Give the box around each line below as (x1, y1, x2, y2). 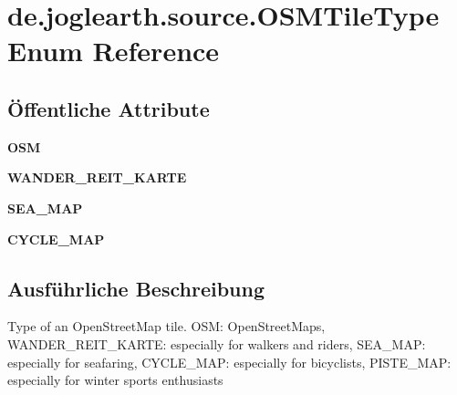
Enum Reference (7, 32, 220, 69)
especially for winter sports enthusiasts (7, 370, 223, 390)
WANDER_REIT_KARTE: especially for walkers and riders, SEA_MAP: (7, 334, 426, 353)
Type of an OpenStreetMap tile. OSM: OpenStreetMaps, (7, 317, 326, 336)
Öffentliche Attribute (7, 94, 210, 122)
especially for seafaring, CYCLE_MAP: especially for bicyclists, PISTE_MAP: (7, 352, 452, 371)
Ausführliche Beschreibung (7, 274, 265, 302)
